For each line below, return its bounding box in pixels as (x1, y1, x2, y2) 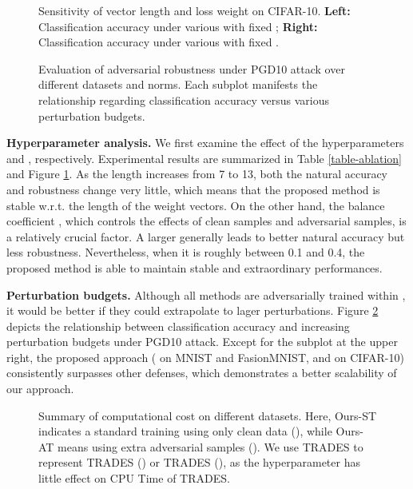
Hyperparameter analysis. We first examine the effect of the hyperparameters (6, 134, 404, 151)
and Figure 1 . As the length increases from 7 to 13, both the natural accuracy (6, 165, 388, 182)
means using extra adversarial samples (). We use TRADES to (58, 438, 363, 455)
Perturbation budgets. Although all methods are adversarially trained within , (6, 286, 406, 303)
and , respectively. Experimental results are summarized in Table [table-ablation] (6, 149, 403, 166)
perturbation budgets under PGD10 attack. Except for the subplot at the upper (6, 333, 398, 350)
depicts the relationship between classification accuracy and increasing (6, 317, 350, 334)
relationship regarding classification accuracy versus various (38, 91, 329, 108)
